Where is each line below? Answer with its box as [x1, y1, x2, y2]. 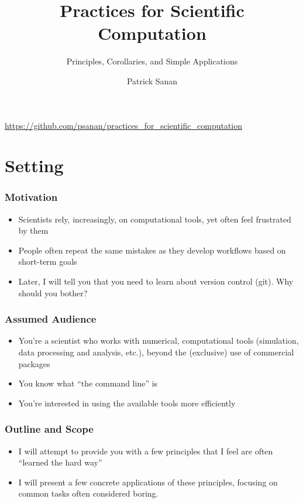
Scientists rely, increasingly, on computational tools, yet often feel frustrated [18, 213, 291, 225]
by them [18, 224, 49, 237]
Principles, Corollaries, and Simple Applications [66, 55, 238, 67]
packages [18, 357, 50, 369]
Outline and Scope [5, 422, 94, 436]
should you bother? [18, 286, 88, 299]
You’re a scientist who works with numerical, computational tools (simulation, [18, 334, 299, 347]
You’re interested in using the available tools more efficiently [18, 396, 236, 409]
